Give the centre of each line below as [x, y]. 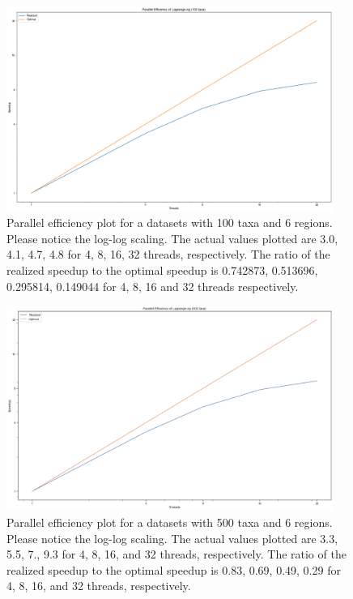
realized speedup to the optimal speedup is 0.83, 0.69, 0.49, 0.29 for [174, 569]
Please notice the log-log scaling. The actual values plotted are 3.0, [172, 238]
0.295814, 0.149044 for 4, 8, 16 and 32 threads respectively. [153, 286]
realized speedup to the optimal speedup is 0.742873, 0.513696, [162, 270]
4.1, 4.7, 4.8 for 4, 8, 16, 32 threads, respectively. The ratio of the [168, 254]
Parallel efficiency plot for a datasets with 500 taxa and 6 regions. [170, 522]
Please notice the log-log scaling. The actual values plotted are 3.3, [172, 538]
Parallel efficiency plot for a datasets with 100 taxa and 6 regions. [170, 222]
